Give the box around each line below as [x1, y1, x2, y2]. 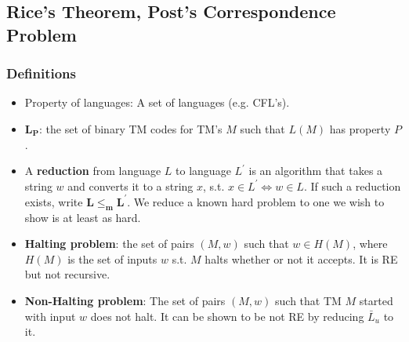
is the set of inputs [67, 250, 157, 267]
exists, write [24, 193, 83, 209]
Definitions [6, 64, 76, 83]
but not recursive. [24, 266, 110, 282]
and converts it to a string [67, 177, 194, 194]
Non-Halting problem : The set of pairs [24, 293, 226, 309]
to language [176, 162, 231, 179]
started [359, 293, 393, 309]
